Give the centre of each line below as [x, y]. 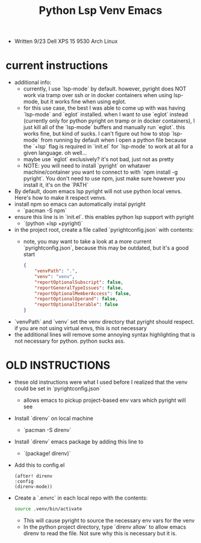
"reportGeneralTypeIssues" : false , [79, 288]
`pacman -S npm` [45, 211]
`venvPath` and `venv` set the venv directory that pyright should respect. [104, 322]
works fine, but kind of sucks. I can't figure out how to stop [96, 134]
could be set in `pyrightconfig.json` [58, 388]
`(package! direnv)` [47, 453]
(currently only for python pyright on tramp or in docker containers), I [109, 121]
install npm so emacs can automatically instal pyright [80, 204]
